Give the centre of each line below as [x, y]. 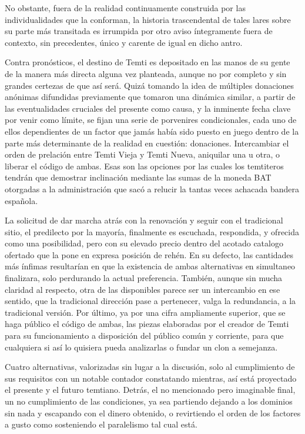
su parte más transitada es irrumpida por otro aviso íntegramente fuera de [139, 31]
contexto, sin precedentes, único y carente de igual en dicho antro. [124, 42]
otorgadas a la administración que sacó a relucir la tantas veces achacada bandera [152, 188]
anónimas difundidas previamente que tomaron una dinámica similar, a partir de [150, 97]
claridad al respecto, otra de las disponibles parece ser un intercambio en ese [143, 289]
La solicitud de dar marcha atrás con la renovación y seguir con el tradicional [144, 220]
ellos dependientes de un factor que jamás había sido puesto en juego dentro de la [152, 131]
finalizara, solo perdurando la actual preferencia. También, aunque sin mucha [144, 278]
